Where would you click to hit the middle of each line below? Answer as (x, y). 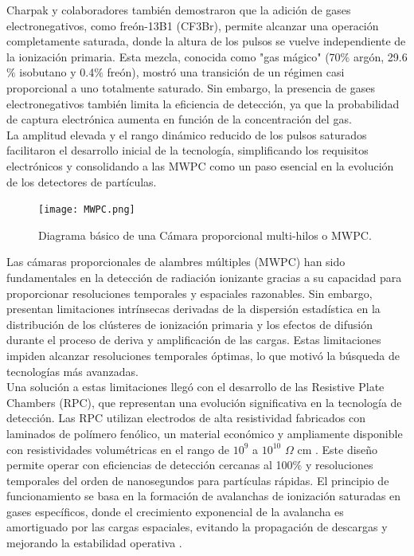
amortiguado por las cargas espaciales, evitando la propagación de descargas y (197, 527)
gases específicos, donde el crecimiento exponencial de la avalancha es (175, 511)
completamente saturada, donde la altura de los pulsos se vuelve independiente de (206, 41)
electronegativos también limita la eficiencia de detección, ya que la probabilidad (203, 103)
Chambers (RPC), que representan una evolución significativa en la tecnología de (204, 402)
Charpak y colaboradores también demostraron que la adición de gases (179, 10)
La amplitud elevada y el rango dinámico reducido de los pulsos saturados (187, 134)
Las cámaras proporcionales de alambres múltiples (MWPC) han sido (176, 262)
